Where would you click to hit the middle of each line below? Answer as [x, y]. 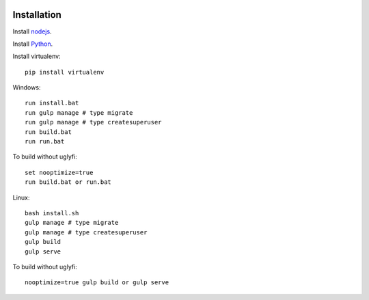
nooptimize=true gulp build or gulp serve [97, 283]
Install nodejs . [32, 31]
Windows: [27, 87]
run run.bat [45, 141]
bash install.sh [52, 213]
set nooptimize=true [59, 172]
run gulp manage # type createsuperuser [93, 122]
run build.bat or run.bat [68, 182]
